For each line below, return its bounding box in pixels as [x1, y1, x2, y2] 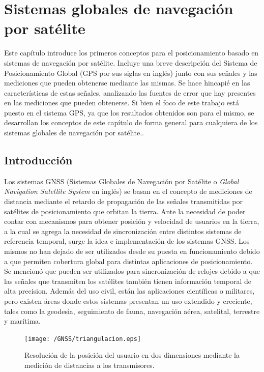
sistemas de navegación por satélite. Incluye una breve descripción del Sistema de [4, 57, 257, 68]
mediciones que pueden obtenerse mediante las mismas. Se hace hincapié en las [4, 77, 250, 88]
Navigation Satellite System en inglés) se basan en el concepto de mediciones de [4, 186, 252, 196]
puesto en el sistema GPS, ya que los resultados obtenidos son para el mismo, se [4, 107, 254, 118]
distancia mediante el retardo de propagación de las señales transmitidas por [4, 196, 243, 207]
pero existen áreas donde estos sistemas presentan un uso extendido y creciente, [4, 295, 252, 306]
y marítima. [4, 316, 41, 326]
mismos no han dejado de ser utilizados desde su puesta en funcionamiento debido [4, 246, 260, 256]
